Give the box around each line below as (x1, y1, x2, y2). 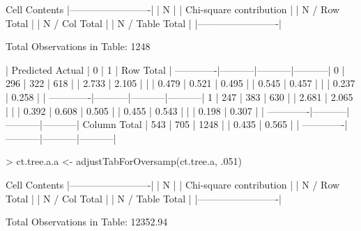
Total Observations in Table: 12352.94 (6, 214, 168, 229)
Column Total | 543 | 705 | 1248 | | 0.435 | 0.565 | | (82, 117, 300, 132)
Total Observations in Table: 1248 (6, 39, 151, 54)
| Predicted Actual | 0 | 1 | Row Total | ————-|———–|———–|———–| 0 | (6, 62, 345, 77)
